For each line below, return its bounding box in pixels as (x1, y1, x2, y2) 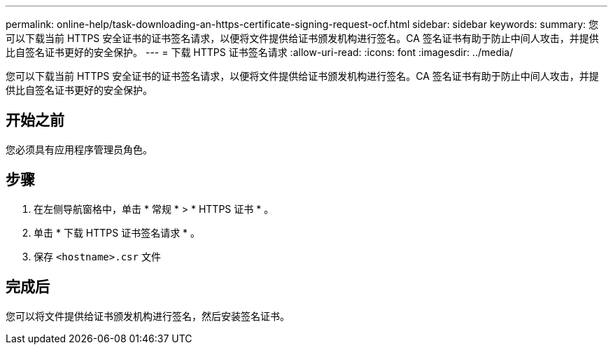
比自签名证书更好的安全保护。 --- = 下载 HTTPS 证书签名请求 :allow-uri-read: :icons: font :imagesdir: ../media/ (6, 46, 514, 58)
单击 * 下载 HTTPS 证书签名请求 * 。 (34, 226, 201, 239)
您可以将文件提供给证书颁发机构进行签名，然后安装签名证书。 (6, 309, 290, 322)
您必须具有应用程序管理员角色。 (6, 143, 153, 155)
